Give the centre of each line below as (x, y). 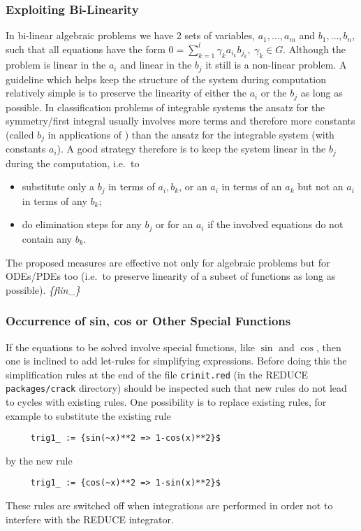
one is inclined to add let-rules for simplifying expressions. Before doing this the (176, 361)
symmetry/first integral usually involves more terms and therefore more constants (180, 121)
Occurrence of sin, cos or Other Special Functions (148, 321)
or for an (174, 224)
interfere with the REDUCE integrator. (90, 519)
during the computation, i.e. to (73, 163)
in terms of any (54, 200)
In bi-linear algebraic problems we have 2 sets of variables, (131, 35)
